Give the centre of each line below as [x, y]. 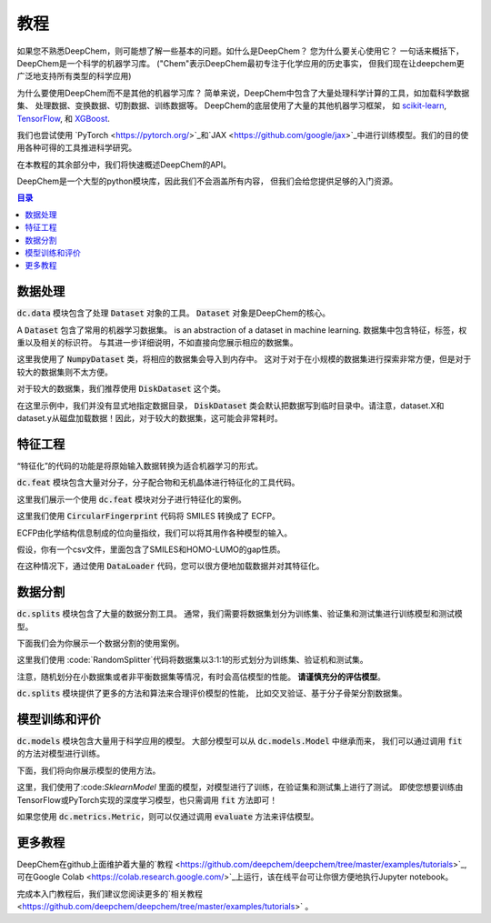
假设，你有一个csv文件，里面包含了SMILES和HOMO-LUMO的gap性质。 [151, 549]
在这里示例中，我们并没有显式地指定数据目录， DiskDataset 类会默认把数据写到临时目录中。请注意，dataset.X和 [230, 406]
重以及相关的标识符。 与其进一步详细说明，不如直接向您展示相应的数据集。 [157, 343]
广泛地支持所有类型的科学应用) [74, 76]
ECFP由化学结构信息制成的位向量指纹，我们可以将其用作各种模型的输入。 [155, 533]
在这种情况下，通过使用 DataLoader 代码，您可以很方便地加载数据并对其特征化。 [170, 566]
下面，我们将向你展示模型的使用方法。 [89, 770]
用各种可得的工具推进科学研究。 [76, 148]
